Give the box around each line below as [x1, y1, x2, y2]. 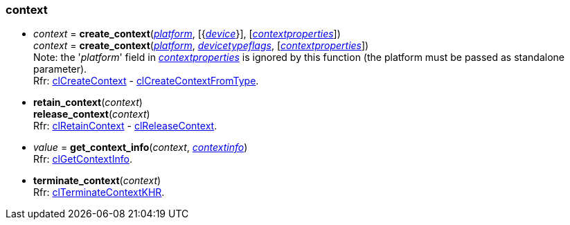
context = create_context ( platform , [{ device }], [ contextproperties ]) [33, 28, 341, 40]
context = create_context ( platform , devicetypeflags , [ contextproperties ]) [33, 39, 369, 52]
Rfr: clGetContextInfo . [33, 153, 132, 165]
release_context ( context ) [33, 108, 150, 120]
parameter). [33, 63, 87, 75]
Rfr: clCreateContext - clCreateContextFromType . [33, 75, 259, 87]
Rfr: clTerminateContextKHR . [33, 186, 165, 199]
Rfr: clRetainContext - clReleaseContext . [33, 120, 217, 132]
